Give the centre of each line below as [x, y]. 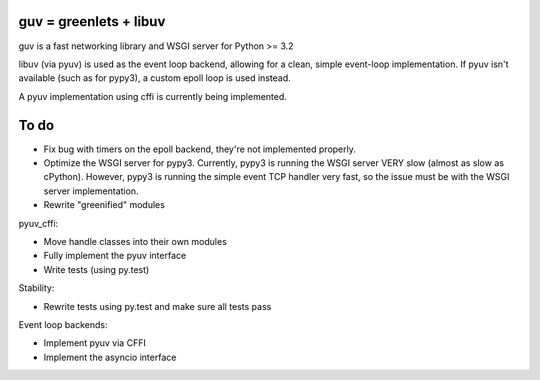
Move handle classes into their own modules [135, 241]
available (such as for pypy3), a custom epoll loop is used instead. [154, 78]
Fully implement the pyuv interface [115, 256]
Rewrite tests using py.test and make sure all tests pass [157, 306]
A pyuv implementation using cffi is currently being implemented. [152, 96]
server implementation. [91, 191]
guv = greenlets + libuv [92, 21]
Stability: [36, 288]
